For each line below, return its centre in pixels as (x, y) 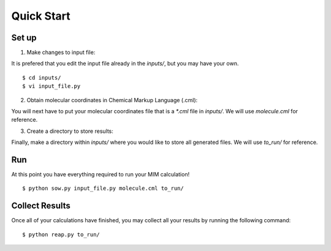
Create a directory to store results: (70, 131)
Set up (24, 38)
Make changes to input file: (61, 53)
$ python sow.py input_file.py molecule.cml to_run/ (103, 189)
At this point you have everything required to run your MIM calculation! (101, 174)
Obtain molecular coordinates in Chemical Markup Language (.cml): (112, 100)
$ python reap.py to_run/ (61, 234)
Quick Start (41, 16)
